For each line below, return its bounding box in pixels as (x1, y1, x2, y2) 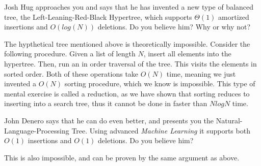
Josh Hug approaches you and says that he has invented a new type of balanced (4, 2, 254, 12)
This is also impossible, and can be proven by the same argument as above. (4, 152, 240, 162)
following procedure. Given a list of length (4, 48, 136, 59)
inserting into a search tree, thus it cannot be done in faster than (4, 98, 207, 109)
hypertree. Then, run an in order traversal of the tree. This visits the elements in (4, 58, 257, 69)
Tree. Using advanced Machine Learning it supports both (71, 125, 250, 136)
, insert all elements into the (143, 48, 231, 59)
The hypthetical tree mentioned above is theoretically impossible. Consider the (4, 38, 250, 49)
